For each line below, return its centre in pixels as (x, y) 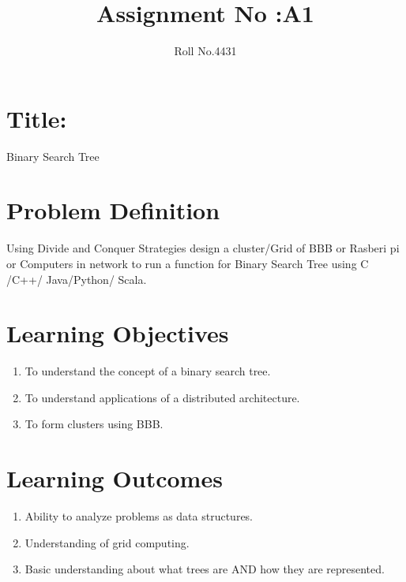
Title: (37, 118)
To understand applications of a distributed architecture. (162, 397)
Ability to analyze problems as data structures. (139, 516)
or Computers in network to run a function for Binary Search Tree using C (188, 263)
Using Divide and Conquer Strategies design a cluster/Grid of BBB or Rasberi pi (203, 248)
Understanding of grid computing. (107, 542)
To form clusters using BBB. (94, 424)
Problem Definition (113, 210)
